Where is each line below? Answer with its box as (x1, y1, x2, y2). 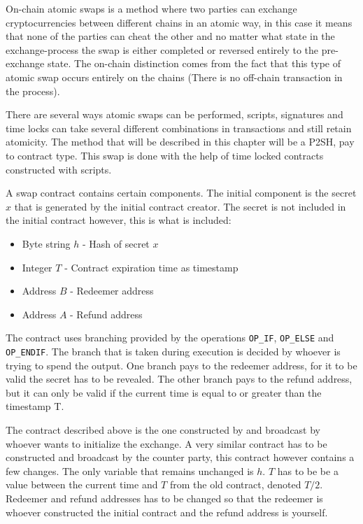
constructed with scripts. (6, 162, 112, 176)
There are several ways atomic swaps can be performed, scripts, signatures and (6, 107, 343, 122)
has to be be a (277, 463, 339, 478)
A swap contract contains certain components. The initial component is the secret (6, 185, 357, 200)
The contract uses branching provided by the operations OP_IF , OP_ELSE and (6, 330, 334, 345)
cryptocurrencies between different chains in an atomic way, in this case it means (6, 15, 353, 29)
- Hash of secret (82, 236, 150, 250)
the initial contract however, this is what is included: (6, 213, 232, 227)
